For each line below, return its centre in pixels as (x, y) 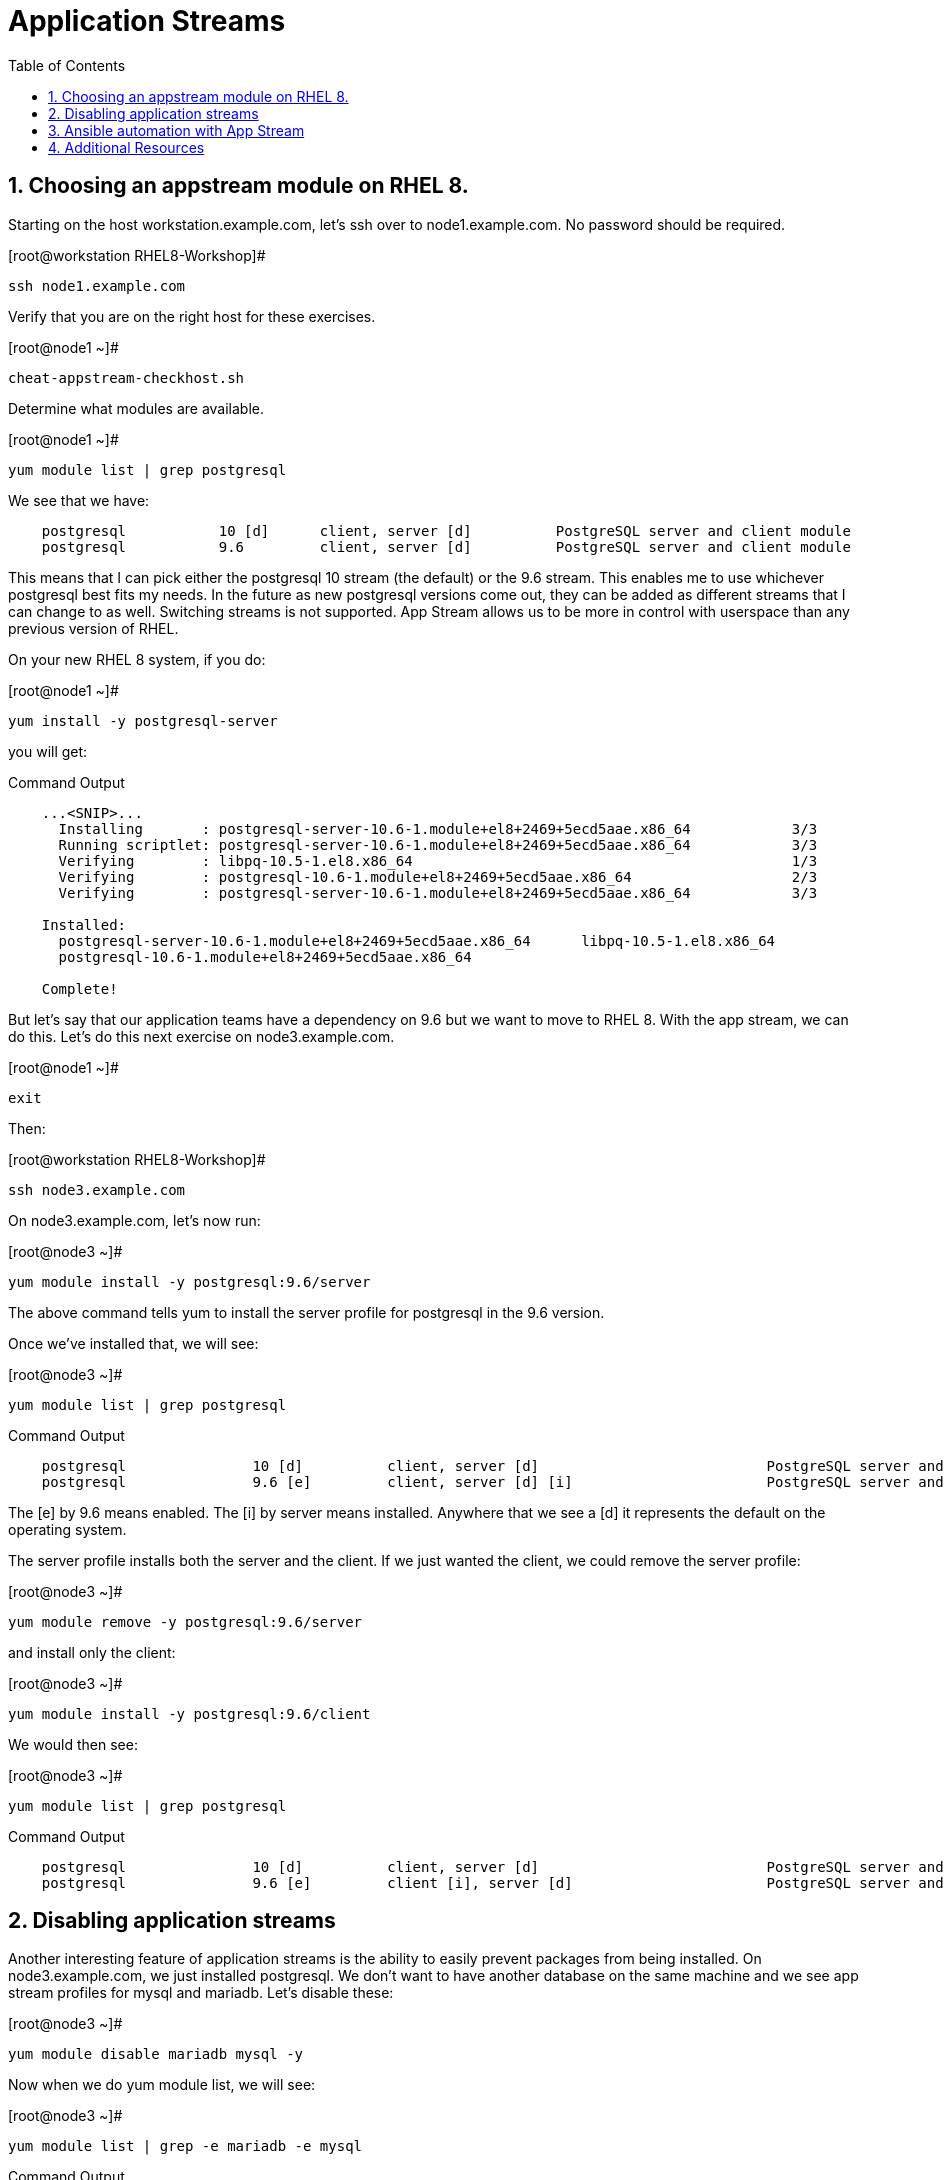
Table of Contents (67, 65)
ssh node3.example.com (97, 1189)
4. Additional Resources (126, 147)
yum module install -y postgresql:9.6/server (189, 1281)
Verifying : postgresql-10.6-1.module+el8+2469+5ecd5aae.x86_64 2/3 (438, 876)
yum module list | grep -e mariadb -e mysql (185, 2146)
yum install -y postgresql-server (143, 720)
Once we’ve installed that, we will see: (133, 1343)
